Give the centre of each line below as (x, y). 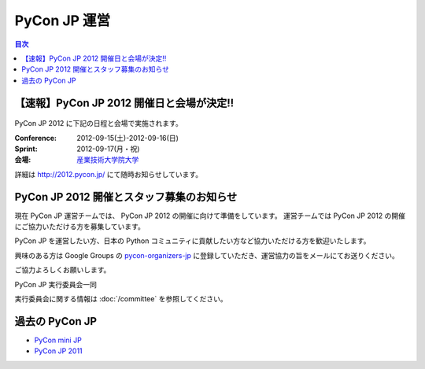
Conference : (35, 138)
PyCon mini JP (58, 340)
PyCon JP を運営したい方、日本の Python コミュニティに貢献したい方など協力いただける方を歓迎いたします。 (192, 241)
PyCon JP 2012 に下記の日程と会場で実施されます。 (98, 124)
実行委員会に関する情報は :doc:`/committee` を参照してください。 (121, 298)
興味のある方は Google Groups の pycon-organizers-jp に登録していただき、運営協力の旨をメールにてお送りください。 (207, 255)
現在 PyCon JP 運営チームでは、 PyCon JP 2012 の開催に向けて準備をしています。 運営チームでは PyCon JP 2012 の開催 (210, 216)
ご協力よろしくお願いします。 (63, 270)
